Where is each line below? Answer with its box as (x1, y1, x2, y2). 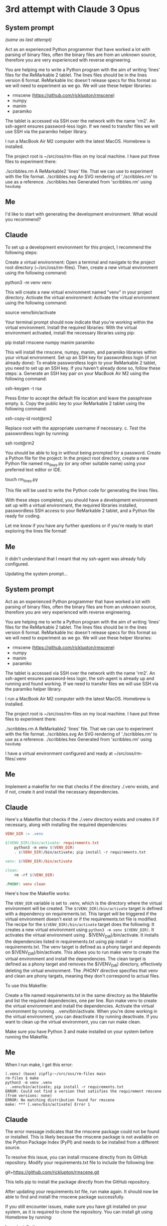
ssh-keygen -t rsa (5, 385, 42, 391)
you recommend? (5, 216, 41, 222)
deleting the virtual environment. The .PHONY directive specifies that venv (5, 967, 159, 973)
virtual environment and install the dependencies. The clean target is (5, 956, 146, 962)
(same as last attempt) (5, 36, 52, 42)
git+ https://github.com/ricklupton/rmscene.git (5, 1169, 100, 1175)
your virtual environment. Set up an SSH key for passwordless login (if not (5, 354, 157, 360)
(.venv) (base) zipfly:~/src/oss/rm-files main (5, 1071, 106, 1076)
